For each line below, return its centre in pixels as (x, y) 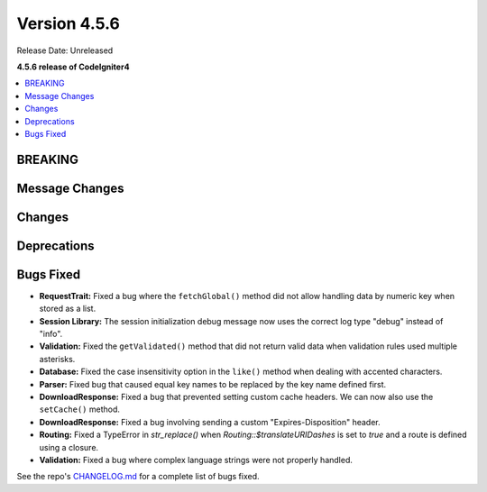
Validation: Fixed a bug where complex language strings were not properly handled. (196, 460)
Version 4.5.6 (69, 23)
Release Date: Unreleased (65, 50)
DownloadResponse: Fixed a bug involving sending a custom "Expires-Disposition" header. (210, 422)
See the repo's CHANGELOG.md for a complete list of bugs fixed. (138, 477)
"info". (51, 334)
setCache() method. (80, 409)
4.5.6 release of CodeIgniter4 (73, 67)
